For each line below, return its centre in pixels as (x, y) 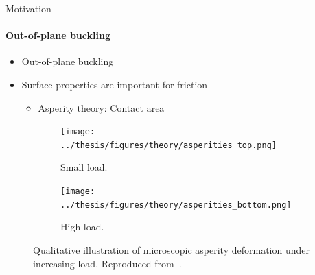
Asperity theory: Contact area (101, 107)
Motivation (28, 8)
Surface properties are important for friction (115, 84)
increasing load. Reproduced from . (107, 263)
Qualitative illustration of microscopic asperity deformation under (171, 249)
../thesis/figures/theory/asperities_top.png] (168, 145)
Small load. (84, 167)
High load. (82, 227)
